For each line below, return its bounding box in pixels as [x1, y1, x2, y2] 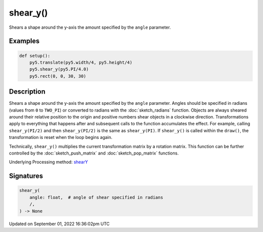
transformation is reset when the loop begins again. [9, 135, 113, 140]
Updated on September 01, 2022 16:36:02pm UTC [9, 221, 110, 227]
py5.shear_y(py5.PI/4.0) [29, 66, 89, 72]
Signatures [9, 172, 43, 180]
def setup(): [19, 53, 51, 58]
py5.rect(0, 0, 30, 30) [29, 73, 86, 79]
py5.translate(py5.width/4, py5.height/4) [29, 59, 132, 65]
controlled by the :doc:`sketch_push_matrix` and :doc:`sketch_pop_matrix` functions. [9, 150, 179, 156]
